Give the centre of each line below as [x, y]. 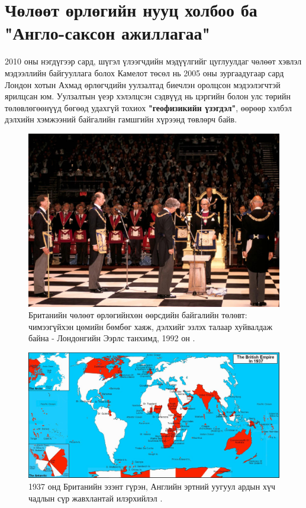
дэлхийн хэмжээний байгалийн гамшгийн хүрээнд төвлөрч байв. [121, 119]
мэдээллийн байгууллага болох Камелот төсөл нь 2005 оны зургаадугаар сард [144, 72]
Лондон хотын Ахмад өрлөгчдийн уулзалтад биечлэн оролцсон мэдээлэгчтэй [143, 84]
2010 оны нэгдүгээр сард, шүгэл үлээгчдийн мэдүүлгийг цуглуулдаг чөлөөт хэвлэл [153, 61]
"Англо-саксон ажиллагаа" [108, 33]
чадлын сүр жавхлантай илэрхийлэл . [96, 498]
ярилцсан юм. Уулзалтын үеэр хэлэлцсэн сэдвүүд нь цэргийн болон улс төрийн [148, 96]
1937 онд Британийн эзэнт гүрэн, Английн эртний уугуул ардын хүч [152, 486]
